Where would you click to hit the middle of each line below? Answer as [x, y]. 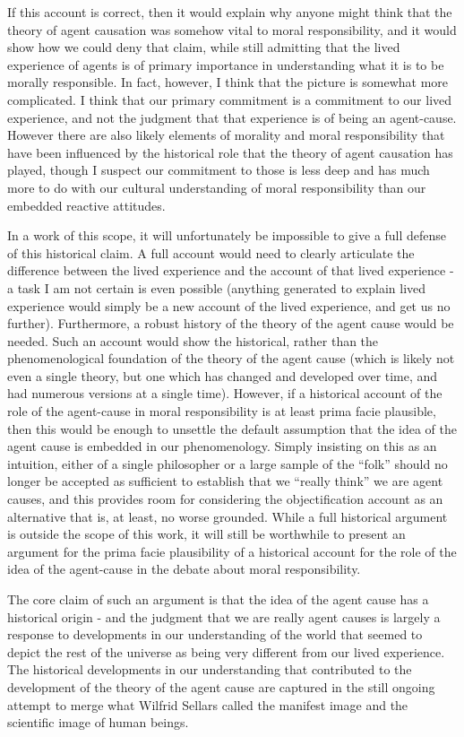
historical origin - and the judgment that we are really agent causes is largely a [224, 616]
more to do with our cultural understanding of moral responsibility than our [217, 187]
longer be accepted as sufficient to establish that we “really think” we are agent [225, 481]
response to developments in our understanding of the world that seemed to [215, 634]
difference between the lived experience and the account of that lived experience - [231, 270]
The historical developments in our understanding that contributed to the [210, 669]
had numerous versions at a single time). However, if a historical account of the [225, 393]
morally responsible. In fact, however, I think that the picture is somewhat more [228, 82]
